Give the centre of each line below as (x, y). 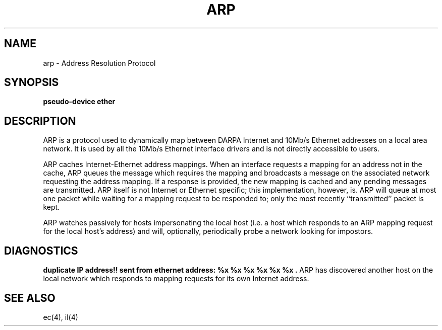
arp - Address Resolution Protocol (99, 63)
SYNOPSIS (32, 82)
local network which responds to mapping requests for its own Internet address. (176, 279)
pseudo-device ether (79, 102)
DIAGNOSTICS (41, 251)
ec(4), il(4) (61, 317)
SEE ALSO (30, 298)
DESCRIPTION (40, 121)
